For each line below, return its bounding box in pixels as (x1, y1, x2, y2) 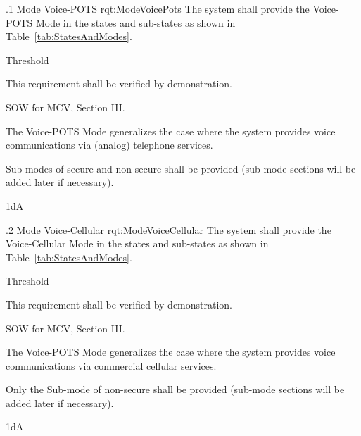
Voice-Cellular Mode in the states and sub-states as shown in (6, 236, 269, 251)
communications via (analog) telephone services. (6, 137, 213, 152)
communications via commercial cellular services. (6, 358, 217, 373)
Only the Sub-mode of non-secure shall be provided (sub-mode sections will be (6, 382, 345, 397)
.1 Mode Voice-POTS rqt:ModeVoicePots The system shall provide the (6, 1, 310, 15)
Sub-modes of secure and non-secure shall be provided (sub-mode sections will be (6, 161, 356, 175)
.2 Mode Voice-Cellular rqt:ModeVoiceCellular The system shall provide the (6, 222, 331, 237)
